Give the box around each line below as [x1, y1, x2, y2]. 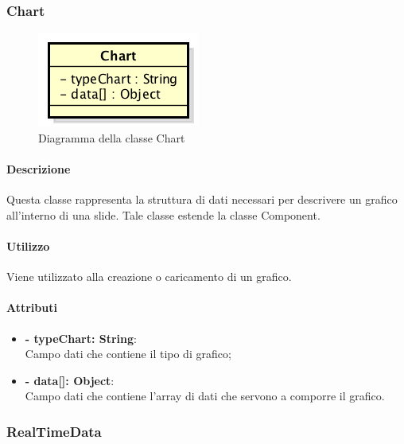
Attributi [6, 299, 57, 316]
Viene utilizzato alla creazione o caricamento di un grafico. [6, 268, 292, 285]
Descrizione [6, 161, 71, 177]
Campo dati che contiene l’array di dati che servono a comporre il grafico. [25, 388, 385, 404]
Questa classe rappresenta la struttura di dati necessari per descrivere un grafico [6, 191, 398, 208]
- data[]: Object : [25, 372, 115, 388]
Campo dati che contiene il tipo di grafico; [25, 345, 231, 362]
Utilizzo [6, 237, 50, 254]
